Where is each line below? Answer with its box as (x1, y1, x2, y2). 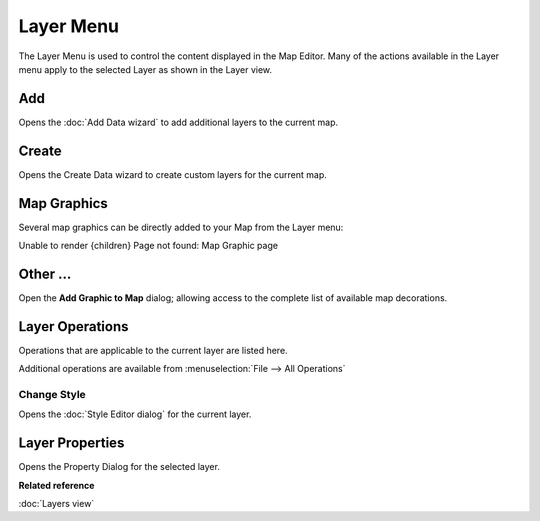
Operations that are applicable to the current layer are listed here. (18, 344, 289, 356)
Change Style (18, 388, 87, 402)
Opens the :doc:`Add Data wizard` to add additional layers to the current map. (18, 116, 339, 128)
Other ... (18, 265, 72, 282)
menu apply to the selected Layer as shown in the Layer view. (18, 63, 273, 75)
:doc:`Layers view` (18, 498, 95, 510)
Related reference (18, 479, 95, 491)
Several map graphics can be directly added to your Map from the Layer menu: (18, 221, 344, 233)
